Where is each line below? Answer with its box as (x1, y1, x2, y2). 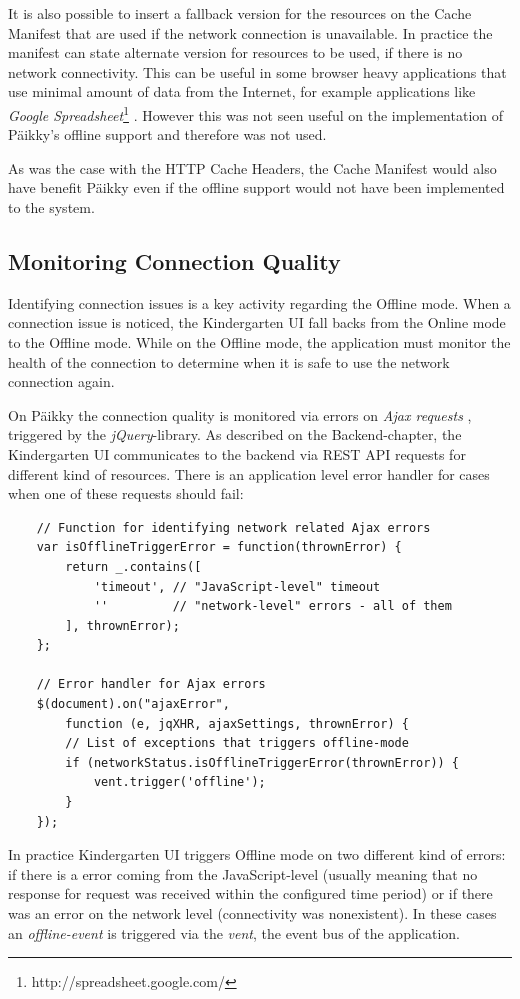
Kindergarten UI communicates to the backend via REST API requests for (8, 443, 466, 464)
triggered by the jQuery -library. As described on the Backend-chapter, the (8, 424, 462, 445)
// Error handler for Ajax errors (36, 677, 266, 692)
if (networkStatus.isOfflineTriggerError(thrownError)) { (65, 755, 460, 770)
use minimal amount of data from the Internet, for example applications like (8, 81, 476, 102)
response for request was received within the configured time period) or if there (8, 883, 493, 904)
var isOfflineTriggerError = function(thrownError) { (36, 540, 402, 555)
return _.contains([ (65, 559, 202, 574)
